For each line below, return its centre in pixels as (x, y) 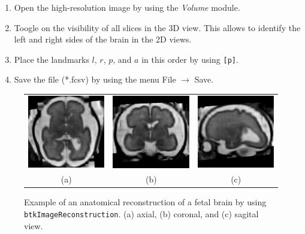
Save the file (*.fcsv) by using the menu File (95, 79)
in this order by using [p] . (190, 59)
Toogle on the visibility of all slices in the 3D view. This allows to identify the (157, 27)
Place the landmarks (52, 59)
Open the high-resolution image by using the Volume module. (127, 7)
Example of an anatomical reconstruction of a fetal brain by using (145, 202)
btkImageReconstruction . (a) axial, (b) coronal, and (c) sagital (141, 214)
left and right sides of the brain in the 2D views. (103, 39)
